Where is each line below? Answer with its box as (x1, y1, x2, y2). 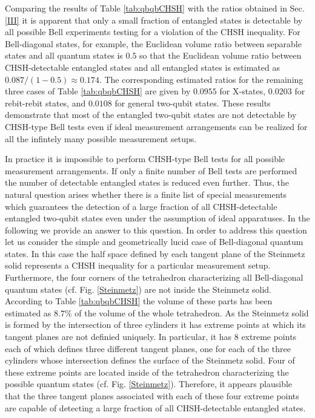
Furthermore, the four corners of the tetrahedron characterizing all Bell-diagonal (5, 271, 303, 284)
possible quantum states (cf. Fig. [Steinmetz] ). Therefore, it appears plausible (5, 377, 293, 390)
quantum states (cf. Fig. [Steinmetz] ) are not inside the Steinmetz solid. (5, 282, 271, 295)
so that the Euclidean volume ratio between (139, 49, 302, 62)
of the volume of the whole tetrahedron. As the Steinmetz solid (75, 306, 309, 319)
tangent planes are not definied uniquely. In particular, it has (5, 330, 232, 343)
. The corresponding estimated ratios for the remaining (99, 73, 303, 85)
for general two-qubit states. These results (114, 96, 271, 109)
